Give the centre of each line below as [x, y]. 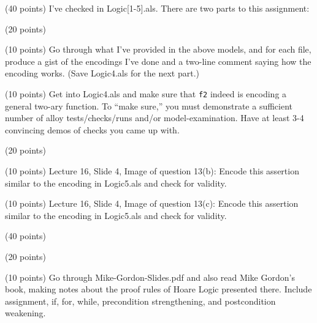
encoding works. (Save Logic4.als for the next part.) [102, 73]
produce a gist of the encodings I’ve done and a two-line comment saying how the [158, 61]
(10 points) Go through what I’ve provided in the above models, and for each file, [158, 49]
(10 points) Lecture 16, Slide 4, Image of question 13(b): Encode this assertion [152, 171]
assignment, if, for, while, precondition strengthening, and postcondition [140, 301]
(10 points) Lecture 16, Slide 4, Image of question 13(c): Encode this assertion [152, 203]
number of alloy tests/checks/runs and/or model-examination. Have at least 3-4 [155, 118]
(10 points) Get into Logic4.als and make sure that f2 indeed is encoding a [146, 93]
